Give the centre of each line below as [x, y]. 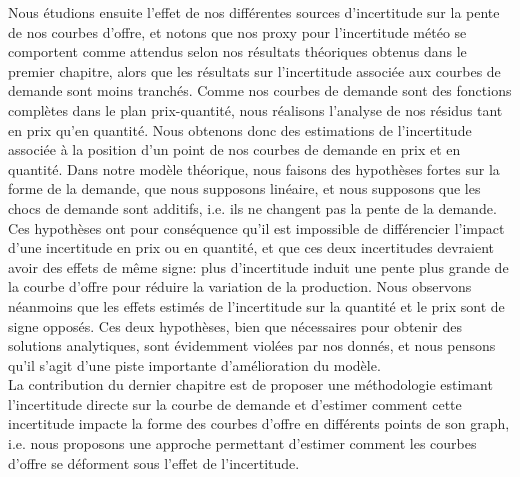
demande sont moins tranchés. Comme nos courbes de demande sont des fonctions [260, 90]
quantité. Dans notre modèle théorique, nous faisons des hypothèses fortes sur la [254, 168]
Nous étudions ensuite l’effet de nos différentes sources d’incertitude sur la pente [254, 12]
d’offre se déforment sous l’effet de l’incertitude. [154, 462]
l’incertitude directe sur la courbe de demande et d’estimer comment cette [235, 403]
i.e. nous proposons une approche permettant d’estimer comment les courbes [242, 443]
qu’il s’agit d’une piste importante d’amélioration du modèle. [194, 364]
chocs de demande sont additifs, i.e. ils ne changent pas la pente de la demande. [252, 207]
